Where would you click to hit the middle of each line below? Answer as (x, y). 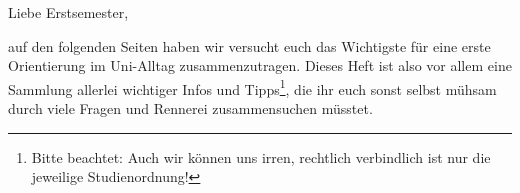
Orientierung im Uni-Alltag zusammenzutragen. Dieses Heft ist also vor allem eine (260, 65)
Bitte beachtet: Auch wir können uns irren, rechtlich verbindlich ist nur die (261, 156)
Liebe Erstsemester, (68, 12)
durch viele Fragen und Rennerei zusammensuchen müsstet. (190, 108)
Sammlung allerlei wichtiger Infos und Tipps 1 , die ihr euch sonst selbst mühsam (252, 87)
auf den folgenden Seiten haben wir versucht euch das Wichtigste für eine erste (249, 45)
